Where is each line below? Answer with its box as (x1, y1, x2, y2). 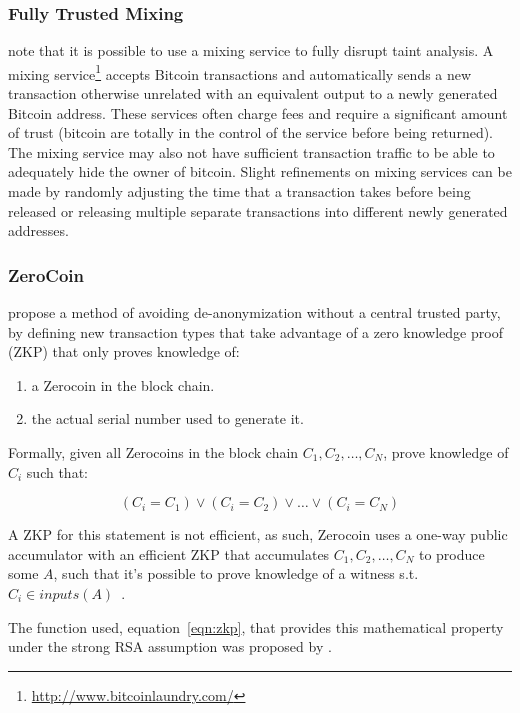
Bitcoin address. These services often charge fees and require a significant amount (8, 102, 508, 123)
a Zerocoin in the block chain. (31, 374, 215, 395)
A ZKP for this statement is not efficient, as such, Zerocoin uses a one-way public (8, 524, 508, 545)
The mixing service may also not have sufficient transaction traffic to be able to (8, 141, 495, 162)
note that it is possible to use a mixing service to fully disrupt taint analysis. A (8, 40, 494, 61)
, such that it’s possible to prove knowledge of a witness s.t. (53, 563, 419, 584)
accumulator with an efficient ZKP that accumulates (8, 543, 330, 564)
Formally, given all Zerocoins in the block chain (8, 442, 299, 462)
